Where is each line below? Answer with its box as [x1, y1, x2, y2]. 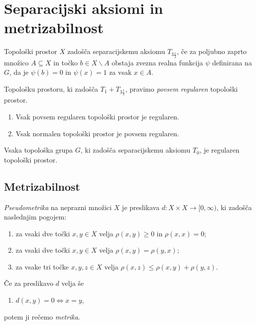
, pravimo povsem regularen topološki [125, 83, 238, 94]
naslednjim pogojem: [4, 212, 67, 222]
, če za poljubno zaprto [177, 46, 247, 56]
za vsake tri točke [15, 261, 69, 271]
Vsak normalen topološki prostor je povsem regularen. [15, 128, 179, 138]
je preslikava [122, 202, 159, 212]
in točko [53, 57, 78, 67]
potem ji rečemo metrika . [4, 311, 80, 322]
